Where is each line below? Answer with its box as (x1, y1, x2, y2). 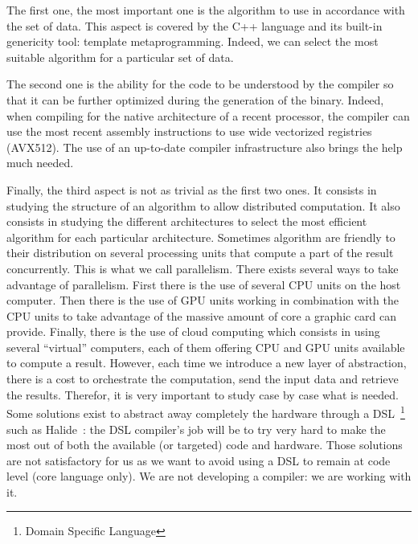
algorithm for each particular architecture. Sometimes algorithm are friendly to (6, 228, 395, 245)
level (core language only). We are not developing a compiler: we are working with (6, 468, 412, 485)
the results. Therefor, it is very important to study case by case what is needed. (6, 386, 399, 403)
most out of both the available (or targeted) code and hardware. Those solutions (6, 436, 403, 453)
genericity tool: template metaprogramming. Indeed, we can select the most (6, 33, 379, 50)
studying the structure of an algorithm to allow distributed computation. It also (6, 197, 400, 214)
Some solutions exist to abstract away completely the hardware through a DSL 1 (6, 403, 405, 421)
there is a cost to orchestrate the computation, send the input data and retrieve (6, 370, 399, 387)
